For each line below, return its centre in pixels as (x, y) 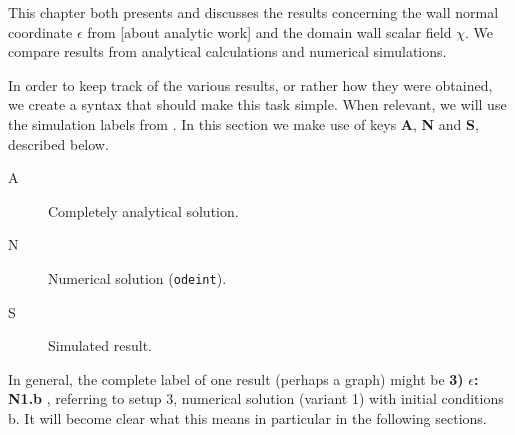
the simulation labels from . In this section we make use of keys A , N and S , (243, 123)
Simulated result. (100, 345)
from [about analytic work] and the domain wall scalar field (269, 31)
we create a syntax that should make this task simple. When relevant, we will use (257, 104)
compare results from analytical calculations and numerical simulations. (227, 51)
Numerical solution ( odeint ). (137, 277)
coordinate (40, 31)
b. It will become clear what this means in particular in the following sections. (247, 417)
